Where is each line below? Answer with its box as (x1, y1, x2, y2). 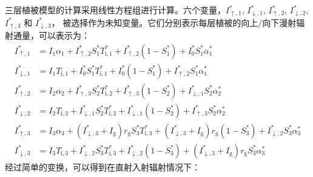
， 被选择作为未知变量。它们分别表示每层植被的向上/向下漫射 (51, 16, 297, 28)
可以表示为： (38, 28, 90, 41)
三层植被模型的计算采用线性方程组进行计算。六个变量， (5, 4, 226, 16)
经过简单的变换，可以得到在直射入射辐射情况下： (5, 160, 200, 173)
